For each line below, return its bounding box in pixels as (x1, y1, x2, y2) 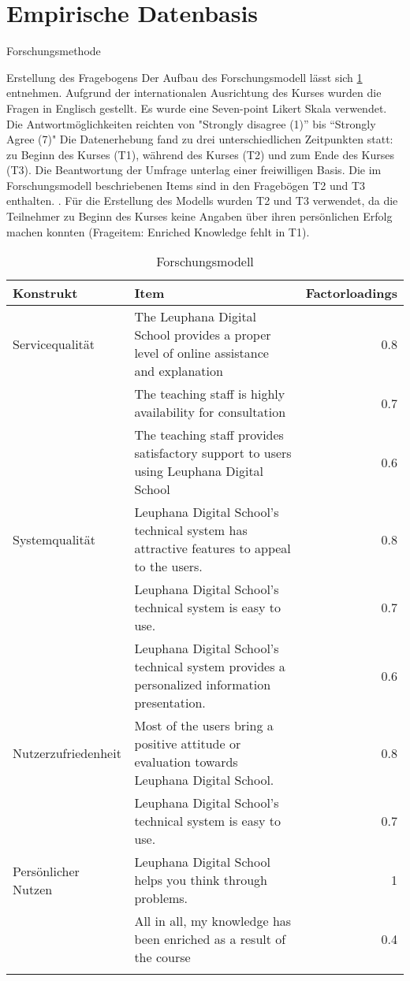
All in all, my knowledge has (134, 912, 292, 931)
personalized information (134, 675, 271, 694)
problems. (134, 889, 188, 908)
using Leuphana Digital (134, 462, 264, 481)
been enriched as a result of (134, 930, 286, 949)
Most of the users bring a (134, 716, 274, 735)
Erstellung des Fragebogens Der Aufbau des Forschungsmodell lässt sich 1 (6, 69, 363, 85)
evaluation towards (134, 752, 238, 771)
